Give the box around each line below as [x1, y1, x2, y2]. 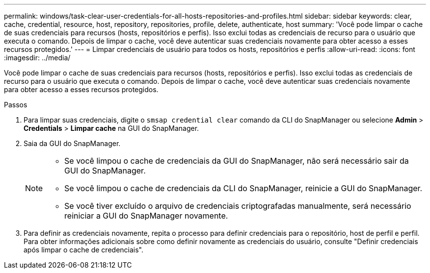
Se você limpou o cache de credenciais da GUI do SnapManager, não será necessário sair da [64, 156, 409, 166]
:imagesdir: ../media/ [4, 53, 71, 62]
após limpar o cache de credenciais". [24, 246, 143, 254]
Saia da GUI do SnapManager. [24, 139, 121, 148]
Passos [4, 100, 27, 109]
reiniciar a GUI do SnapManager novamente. [64, 211, 228, 221]
